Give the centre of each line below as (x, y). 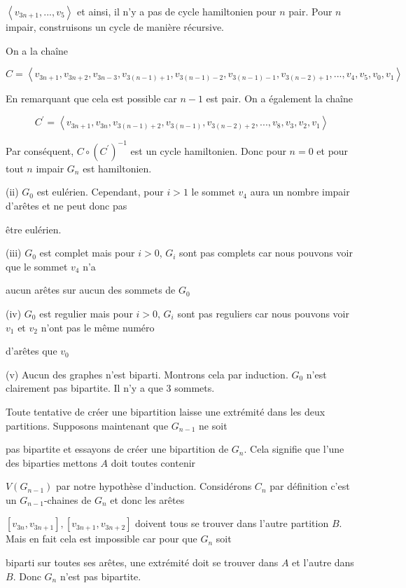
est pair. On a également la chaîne (279, 98)
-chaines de (68, 499)
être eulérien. (34, 229)
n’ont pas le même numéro (98, 327)
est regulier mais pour (86, 313)
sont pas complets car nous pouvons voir (266, 253)
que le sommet (37, 266)
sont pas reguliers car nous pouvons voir (263, 313)
